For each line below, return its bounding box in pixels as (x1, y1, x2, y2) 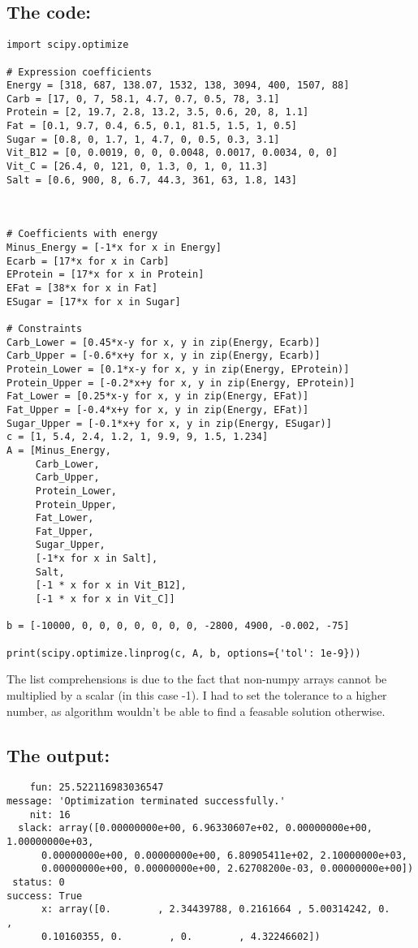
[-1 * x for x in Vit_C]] (35, 593, 175, 605)
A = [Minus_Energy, (6, 444, 111, 456)
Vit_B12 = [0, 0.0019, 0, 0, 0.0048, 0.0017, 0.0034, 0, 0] (6, 147, 338, 159)
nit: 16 (29, 808, 71, 821)
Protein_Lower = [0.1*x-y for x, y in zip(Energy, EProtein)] (6, 363, 350, 375)
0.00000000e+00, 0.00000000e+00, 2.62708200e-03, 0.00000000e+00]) (41, 863, 414, 875)
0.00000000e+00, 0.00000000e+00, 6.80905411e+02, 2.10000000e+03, (41, 849, 407, 861)
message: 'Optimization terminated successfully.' (6, 795, 286, 808)
